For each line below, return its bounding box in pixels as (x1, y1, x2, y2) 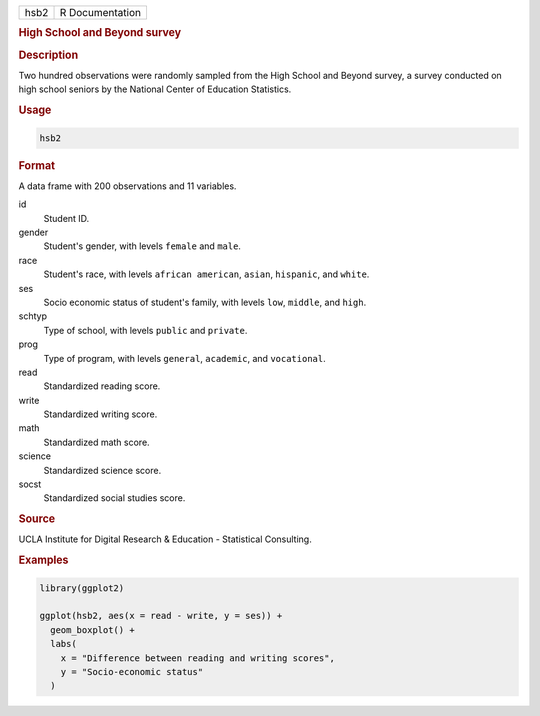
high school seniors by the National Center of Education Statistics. (18, 83, 292, 95)
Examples (18, 553, 69, 567)
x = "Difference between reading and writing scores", (60, 652, 335, 664)
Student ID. (43, 212, 90, 224)
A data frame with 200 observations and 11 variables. (18, 180, 237, 192)
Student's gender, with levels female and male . (43, 240, 242, 252)
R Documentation (59, 6, 142, 19)
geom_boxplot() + (50, 624, 135, 635)
